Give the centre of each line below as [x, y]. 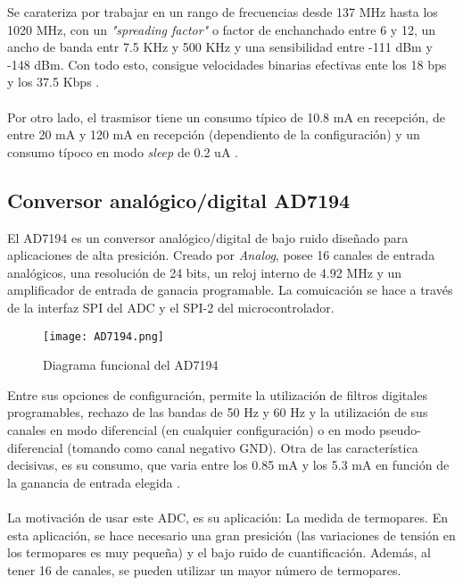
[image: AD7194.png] [104, 336]
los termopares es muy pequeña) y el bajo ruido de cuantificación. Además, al [219, 552]
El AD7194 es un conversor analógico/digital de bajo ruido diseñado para [208, 237]
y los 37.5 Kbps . [54, 82]
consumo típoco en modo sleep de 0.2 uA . [123, 151]
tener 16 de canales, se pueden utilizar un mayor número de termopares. [204, 569]
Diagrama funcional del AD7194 [131, 365]
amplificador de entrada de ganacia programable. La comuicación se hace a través [230, 290]
